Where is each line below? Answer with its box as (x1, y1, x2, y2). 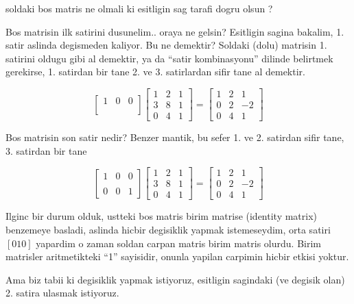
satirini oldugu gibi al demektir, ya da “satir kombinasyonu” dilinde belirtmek (5, 51, 333, 65)
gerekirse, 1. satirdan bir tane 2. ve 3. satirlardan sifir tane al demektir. (5, 64, 305, 79)
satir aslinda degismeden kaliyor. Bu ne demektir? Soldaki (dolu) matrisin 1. (5, 38, 327, 52)
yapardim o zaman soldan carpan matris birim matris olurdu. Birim (36, 236, 321, 250)
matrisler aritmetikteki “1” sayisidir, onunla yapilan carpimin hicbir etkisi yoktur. (5, 249, 349, 264)
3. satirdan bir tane (5, 143, 87, 157)
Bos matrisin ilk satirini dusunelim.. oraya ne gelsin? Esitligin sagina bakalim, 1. (5, 24, 344, 38)
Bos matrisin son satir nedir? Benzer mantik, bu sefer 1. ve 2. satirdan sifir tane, (5, 130, 344, 144)
